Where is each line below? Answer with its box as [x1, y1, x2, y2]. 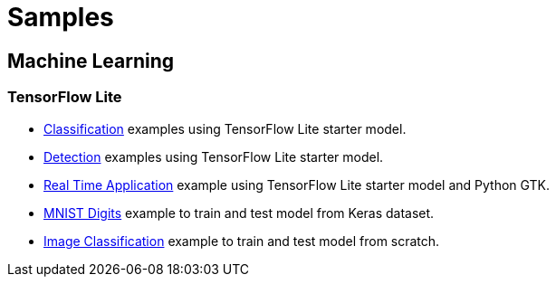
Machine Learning [7, 49, 175, 72]
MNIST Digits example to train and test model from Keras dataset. [43, 204, 435, 221]
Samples [7, 2, 114, 33]
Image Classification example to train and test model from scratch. [43, 232, 440, 249]
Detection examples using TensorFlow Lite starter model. [43, 148, 384, 165]
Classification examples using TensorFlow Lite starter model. [43, 120, 407, 137]
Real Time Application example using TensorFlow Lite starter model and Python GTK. [43, 176, 551, 193]
